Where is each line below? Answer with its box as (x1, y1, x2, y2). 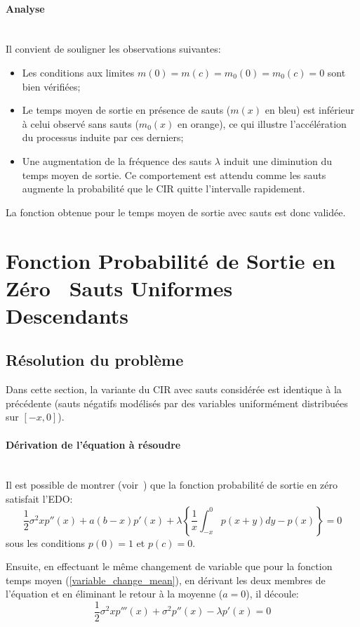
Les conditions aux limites (22, 65, 135, 79)
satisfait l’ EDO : (6, 491, 73, 506)
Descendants (6, 301, 128, 329)
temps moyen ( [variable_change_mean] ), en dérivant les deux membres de (6, 572, 326, 587)
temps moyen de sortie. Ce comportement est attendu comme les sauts (22, 167, 326, 182)
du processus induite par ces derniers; (22, 130, 184, 145)
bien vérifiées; (22, 79, 81, 93)
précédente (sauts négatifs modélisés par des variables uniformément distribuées (6, 395, 348, 410)
